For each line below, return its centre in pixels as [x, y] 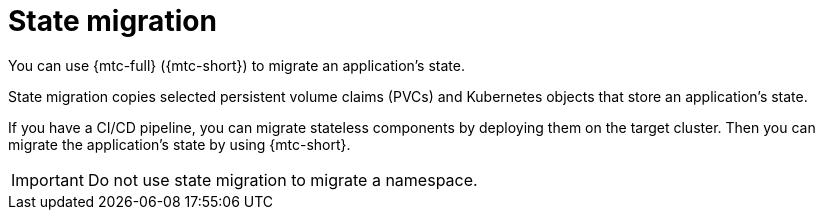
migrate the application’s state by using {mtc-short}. [179, 144]
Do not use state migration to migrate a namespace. [282, 179]
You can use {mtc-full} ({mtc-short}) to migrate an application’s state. [236, 65]
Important [47, 179]
